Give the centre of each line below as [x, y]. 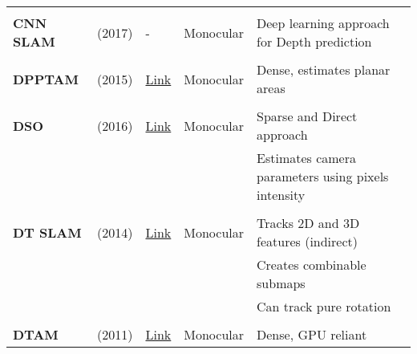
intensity [281, 195]
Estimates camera [306, 158]
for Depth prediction [314, 41]
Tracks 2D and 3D [308, 223]
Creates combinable [312, 264]
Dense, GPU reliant [312, 334]
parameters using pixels [323, 176]
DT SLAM [47, 232]
